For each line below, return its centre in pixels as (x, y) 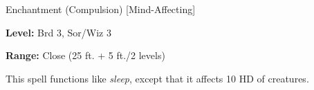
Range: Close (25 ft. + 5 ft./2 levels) (85, 55)
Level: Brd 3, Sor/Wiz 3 (58, 32)
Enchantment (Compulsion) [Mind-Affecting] (101, 9)
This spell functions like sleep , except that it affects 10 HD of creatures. (157, 78)
